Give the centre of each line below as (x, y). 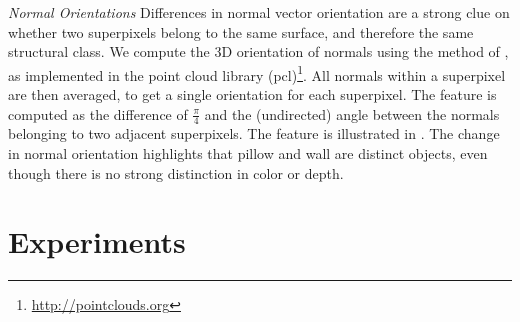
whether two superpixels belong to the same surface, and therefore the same (241, 31)
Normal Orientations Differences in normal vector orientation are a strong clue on (259, 12)
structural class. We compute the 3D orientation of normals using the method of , (258, 51)
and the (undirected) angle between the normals (352, 113)
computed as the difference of (98, 113)
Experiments (97, 241)
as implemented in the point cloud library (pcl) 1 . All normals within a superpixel (257, 73)
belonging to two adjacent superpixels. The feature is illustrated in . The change (254, 133)
